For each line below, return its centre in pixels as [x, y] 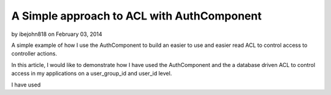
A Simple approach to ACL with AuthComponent [136, 16]
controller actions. [34, 54]
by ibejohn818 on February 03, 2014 [57, 34]
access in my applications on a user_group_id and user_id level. [92, 74]
